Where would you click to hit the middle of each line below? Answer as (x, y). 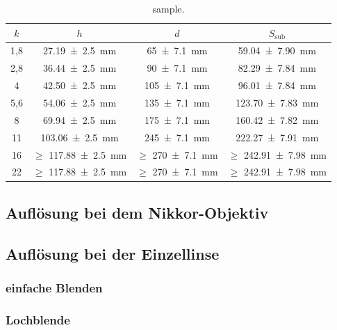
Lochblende (38, 319)
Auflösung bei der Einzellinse (113, 253)
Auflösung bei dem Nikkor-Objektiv (137, 212)
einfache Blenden (54, 287)
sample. (168, 8)
